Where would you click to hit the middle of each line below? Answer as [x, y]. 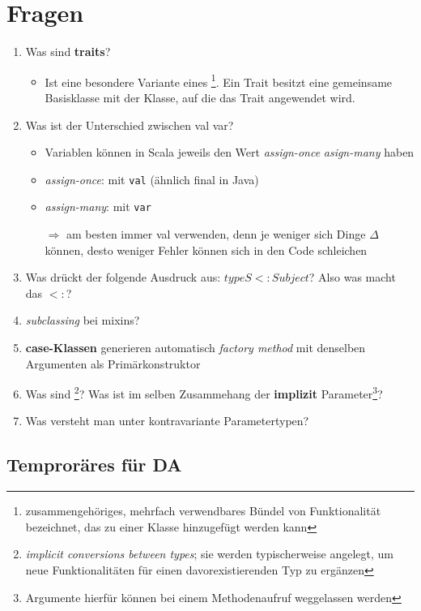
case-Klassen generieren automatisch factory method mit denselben [196, 348]
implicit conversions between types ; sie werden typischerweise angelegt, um [209, 554]
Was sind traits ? [68, 52]
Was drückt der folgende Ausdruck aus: [123, 277]
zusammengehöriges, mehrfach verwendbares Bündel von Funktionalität [203, 511]
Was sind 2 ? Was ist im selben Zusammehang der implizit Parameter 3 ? [204, 392]
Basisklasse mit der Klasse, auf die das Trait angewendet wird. [200, 97]
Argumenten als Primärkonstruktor [113, 363]
